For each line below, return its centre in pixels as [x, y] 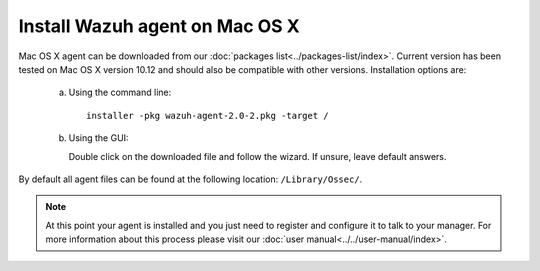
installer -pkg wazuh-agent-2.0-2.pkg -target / [207, 115]
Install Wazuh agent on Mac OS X [159, 26]
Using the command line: [120, 92]
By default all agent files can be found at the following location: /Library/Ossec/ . [190, 179]
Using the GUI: [98, 138]
